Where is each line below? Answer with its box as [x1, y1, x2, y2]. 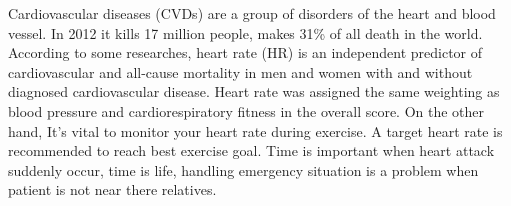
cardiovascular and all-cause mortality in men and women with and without [8, 61, 473, 82]
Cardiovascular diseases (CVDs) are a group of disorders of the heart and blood [8, 3, 496, 23]
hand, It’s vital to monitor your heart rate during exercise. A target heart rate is [8, 120, 503, 141]
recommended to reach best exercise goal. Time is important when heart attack [8, 140, 495, 161]
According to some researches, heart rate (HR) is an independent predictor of [8, 42, 483, 63]
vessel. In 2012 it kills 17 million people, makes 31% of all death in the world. [8, 22, 483, 43]
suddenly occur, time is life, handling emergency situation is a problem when [8, 159, 479, 180]
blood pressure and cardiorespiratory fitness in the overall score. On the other [8, 100, 485, 121]
